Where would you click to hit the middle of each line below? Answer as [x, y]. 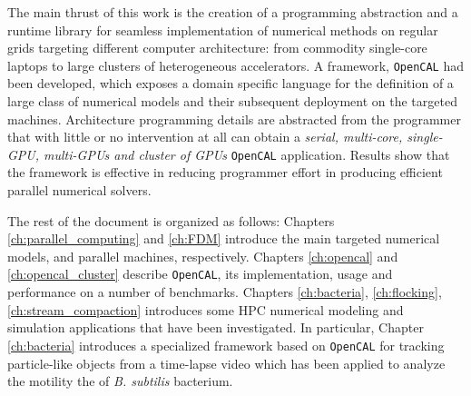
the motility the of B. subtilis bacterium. [120, 381]
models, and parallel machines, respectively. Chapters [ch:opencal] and [203, 256]
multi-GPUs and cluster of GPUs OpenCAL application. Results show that [247, 154]
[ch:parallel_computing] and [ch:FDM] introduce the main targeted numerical [224, 238]
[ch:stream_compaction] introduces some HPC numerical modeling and [206, 309]
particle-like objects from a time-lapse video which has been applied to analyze [226, 363]
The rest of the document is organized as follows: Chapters [171, 220]
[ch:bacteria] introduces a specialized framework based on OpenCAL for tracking [226, 345]
